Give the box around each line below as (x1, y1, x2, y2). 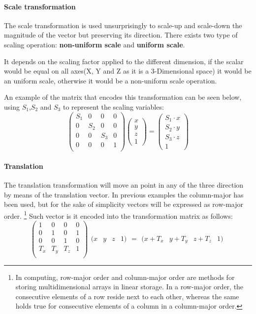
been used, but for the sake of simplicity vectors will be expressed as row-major (4, 199, 244, 209)
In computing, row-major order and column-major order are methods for (15, 272, 235, 282)
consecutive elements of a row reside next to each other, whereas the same (15, 291, 239, 301)
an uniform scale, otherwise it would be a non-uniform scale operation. (4, 75, 217, 85)
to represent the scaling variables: (63, 101, 164, 112)
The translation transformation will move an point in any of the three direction (4, 179, 244, 190)
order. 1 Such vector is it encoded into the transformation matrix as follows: (4, 209, 233, 221)
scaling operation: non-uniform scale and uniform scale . (4, 39, 185, 49)
